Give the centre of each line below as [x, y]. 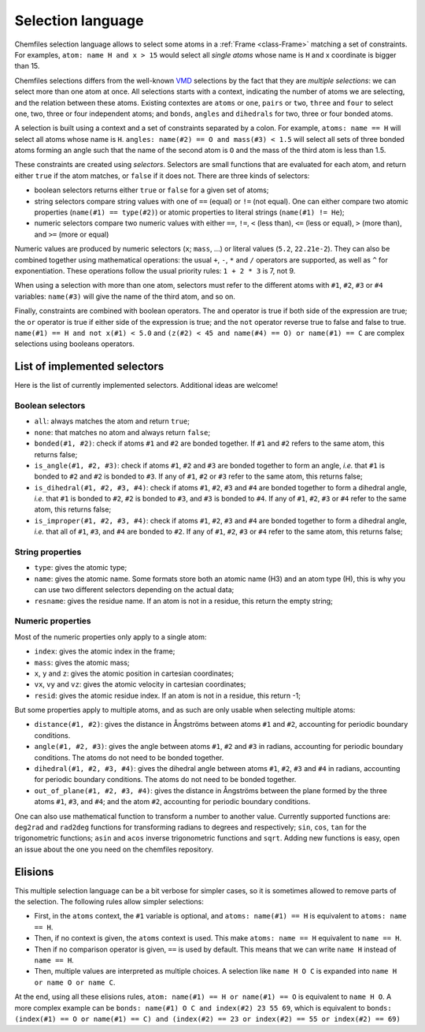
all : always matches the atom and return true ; [112, 421]
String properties [48, 552]
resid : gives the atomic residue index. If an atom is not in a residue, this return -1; [167, 695]
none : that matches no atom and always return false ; [122, 432]
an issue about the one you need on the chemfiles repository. [114, 849]
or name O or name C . [75, 982]
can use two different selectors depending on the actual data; [134, 590]
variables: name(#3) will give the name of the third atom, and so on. [125, 296]
